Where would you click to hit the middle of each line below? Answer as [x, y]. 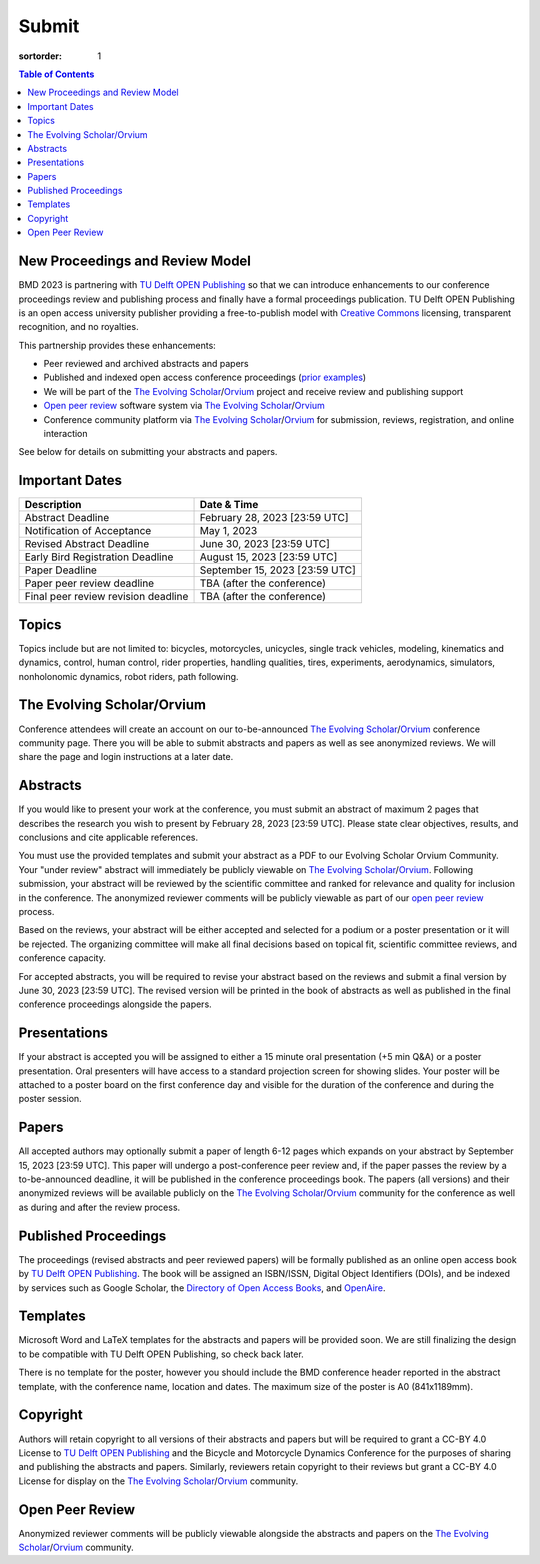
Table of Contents [56, 74]
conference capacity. [62, 958]
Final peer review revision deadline [106, 597]
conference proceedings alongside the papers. [115, 1004]
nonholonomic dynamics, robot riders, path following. [128, 676]
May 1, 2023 [228, 531]
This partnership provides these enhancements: [117, 345]
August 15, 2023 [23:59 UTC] [268, 557]
